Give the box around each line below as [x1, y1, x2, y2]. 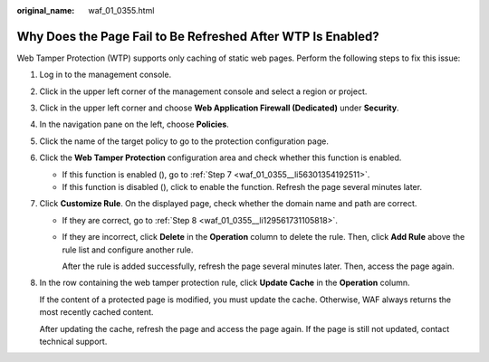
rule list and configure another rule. [62, 244, 194, 255]
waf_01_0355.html [88, 5, 155, 15]
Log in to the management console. [39, 69, 172, 81]
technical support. [39, 336, 108, 347]
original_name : [16, 5, 75, 15]
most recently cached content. [39, 307, 154, 318]
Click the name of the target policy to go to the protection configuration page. [39, 136, 330, 147]
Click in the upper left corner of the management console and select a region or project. [39, 86, 368, 97]
